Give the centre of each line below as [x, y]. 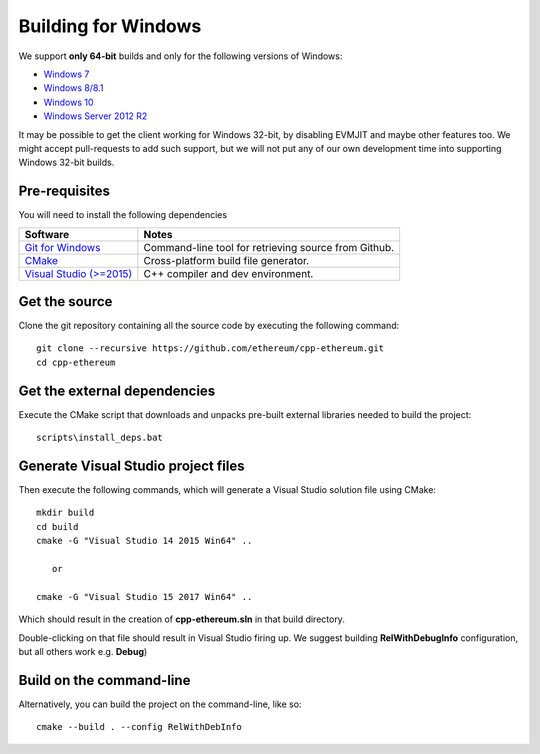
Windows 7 [66, 74]
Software [47, 234]
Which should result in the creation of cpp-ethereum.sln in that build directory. [181, 619]
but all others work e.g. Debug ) [83, 651]
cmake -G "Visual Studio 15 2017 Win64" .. [144, 596]
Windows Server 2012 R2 [95, 116]
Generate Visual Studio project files [131, 465]
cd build [57, 526]
